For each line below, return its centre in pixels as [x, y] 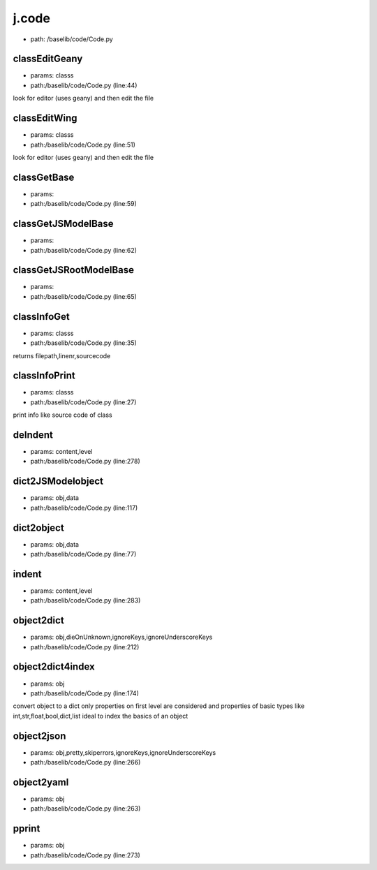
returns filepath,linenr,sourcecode [62, 355]
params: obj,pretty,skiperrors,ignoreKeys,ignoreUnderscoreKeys [123, 752]
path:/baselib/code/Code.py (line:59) [84, 204]
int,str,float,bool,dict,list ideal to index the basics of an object [101, 716]
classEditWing [45, 118]
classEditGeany [48, 59]
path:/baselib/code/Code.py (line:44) [84, 85]
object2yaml [41, 782]
